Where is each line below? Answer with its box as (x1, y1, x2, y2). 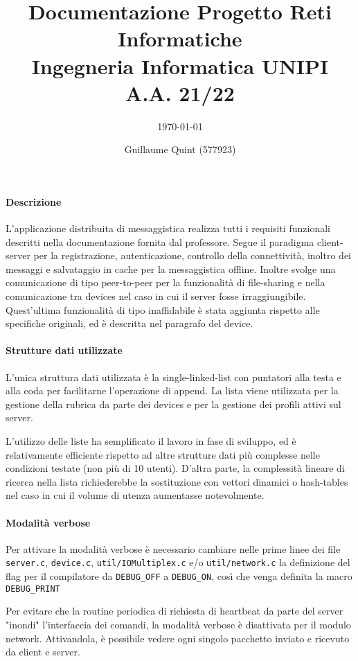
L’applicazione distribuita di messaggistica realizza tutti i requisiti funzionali (6, 221, 330, 236)
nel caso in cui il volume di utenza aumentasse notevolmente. (6, 488, 265, 502)
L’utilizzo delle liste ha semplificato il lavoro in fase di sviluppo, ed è (6, 434, 296, 448)
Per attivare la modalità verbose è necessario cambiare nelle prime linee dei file (6, 541, 341, 556)
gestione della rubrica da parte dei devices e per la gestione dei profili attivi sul (6, 396, 341, 411)
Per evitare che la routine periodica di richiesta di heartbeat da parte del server (6, 603, 343, 618)
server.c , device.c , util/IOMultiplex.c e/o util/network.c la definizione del (6, 555, 350, 570)
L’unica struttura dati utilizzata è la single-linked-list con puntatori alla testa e (6, 369, 341, 384)
